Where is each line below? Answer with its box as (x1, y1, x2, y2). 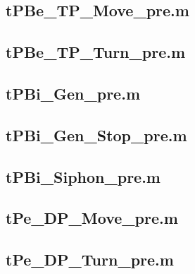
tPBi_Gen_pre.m (6, 82, 140, 104)
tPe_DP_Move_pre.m (6, 207, 178, 229)
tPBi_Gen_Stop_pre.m (6, 124, 187, 145)
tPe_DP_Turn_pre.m (6, 249, 174, 270)
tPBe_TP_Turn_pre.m (6, 41, 186, 63)
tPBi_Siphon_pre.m (6, 165, 161, 187)
